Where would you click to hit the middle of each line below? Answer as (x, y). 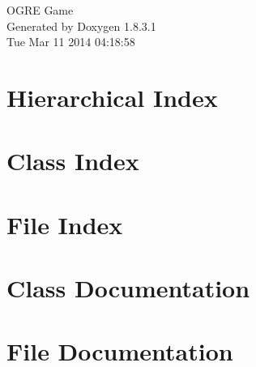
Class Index (73, 161)
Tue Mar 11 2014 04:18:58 (71, 42)
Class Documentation (128, 288)
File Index (65, 224)
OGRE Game (40, 10)
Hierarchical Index (112, 97)
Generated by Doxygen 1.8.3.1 (81, 26)
